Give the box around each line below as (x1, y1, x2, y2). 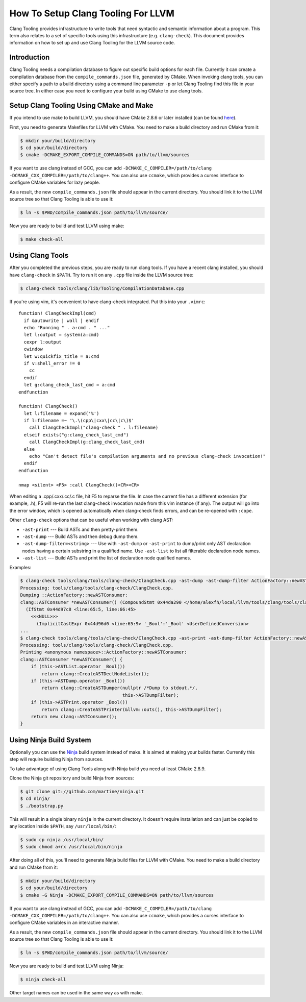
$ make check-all (20, 236, 64, 242)
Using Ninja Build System (9, 736, 91, 744)
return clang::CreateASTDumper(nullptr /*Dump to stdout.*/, (41, 685, 198, 691)
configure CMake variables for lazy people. (9, 179, 100, 186)
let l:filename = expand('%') (23, 410, 99, 416)
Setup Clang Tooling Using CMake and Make (9, 101, 154, 110)
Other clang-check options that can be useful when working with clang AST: (9, 517, 173, 523)
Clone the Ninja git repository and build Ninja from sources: (9, 775, 134, 781)
